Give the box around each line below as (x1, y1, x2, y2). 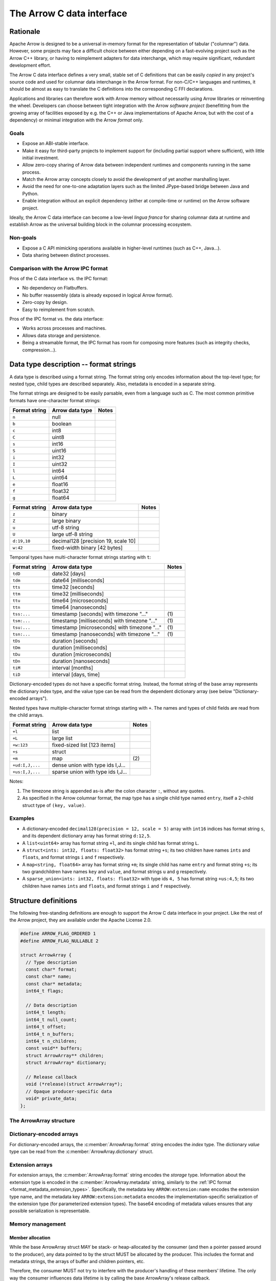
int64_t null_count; (26, 1017, 77, 1022)
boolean (52, 420, 72, 427)
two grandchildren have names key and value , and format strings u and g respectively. (22, 869, 207, 875)
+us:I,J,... (12, 769, 40, 775)
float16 (52, 481, 68, 488)
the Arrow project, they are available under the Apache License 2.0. (9, 917, 152, 923)
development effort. (9, 62, 51, 69)
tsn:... (12, 631, 31, 637)
